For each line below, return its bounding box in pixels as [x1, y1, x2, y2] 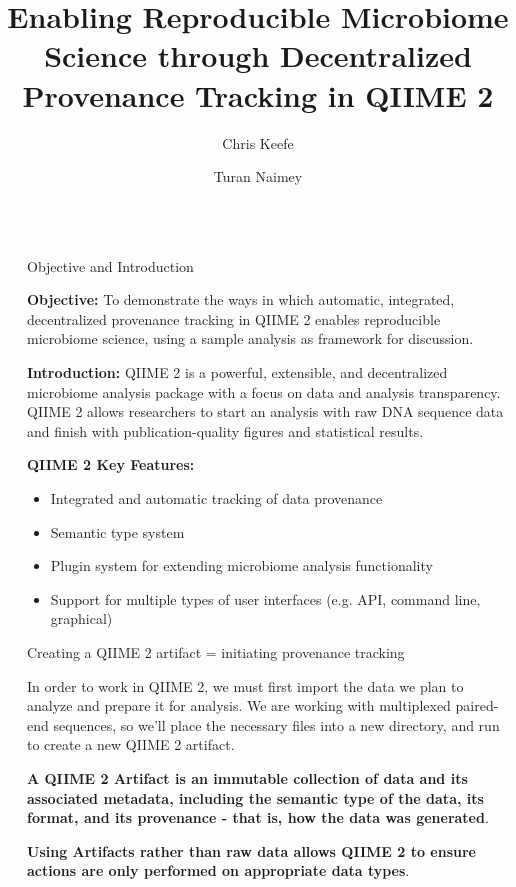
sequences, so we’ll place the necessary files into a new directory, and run [53, 714, 500, 735]
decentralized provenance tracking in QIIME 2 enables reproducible [27, 308, 441, 329]
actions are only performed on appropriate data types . [27, 860, 410, 881]
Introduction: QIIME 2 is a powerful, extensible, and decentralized [27, 362, 448, 383]
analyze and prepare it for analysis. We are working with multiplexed [27, 695, 451, 716]
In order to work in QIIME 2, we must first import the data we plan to [27, 675, 464, 696]
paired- [455, 695, 499, 716]
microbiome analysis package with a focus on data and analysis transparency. [27, 381, 501, 402]
